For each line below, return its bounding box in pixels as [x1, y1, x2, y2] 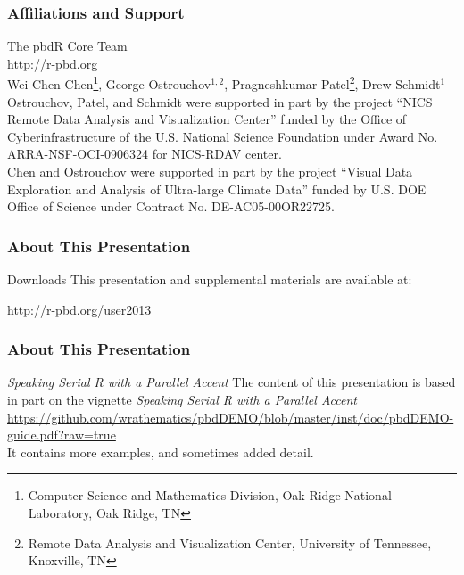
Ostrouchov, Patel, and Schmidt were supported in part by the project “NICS [7, 92, 433, 111]
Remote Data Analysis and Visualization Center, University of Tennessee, [28, 533, 432, 552]
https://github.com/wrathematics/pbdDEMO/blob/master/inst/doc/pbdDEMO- [7, 407, 454, 426]
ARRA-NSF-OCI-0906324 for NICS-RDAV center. [7, 144, 282, 163]
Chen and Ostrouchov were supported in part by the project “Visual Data [7, 162, 413, 181]
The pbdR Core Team [7, 37, 128, 55]
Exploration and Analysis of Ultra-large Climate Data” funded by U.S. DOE [7, 179, 427, 198]
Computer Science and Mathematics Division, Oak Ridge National [28, 486, 392, 505]
